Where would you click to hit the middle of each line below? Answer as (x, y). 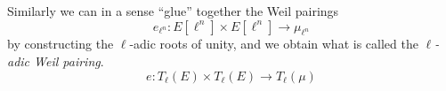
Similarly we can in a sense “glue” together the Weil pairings (173, 11)
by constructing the (61, 44)
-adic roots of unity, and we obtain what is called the (274, 44)
